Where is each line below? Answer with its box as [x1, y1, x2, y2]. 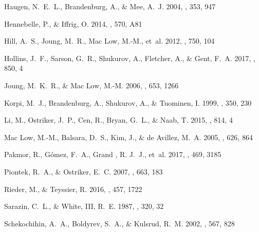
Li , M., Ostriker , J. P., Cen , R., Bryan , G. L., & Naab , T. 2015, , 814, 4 [4, 114, 233, 125]
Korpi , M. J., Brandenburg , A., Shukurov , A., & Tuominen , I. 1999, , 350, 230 [4, 97, 252, 108]
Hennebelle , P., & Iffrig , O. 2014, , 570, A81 [4, 18, 142, 29]
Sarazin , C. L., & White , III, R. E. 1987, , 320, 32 [4, 201, 164, 211]
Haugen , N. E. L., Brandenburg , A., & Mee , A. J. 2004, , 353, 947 [4, 1, 216, 11]
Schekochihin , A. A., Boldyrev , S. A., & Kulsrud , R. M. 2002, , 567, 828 [4, 218, 235, 228]
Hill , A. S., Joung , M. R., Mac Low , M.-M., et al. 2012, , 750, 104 [4, 35, 215, 46]
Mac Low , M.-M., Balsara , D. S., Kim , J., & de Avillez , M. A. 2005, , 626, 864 [4, 131, 253, 142]
